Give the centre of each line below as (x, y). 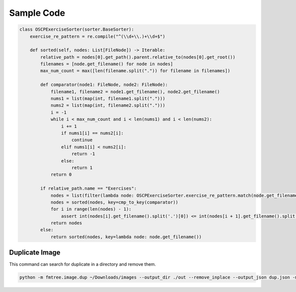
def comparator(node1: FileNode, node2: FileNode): (104, 85)
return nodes (66, 223)
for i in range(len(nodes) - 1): (91, 209)
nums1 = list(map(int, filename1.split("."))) (108, 99)
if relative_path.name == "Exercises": (88, 188)
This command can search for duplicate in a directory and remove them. (83, 264)
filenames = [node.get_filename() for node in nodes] (107, 64)
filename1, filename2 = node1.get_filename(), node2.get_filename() (135, 92)
